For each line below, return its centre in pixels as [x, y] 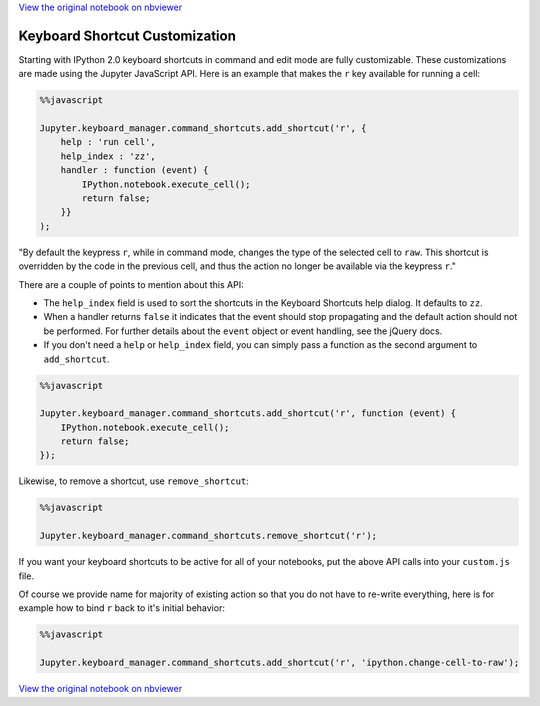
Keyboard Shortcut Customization [127, 35]
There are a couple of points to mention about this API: [131, 284]
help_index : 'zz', [108, 156]
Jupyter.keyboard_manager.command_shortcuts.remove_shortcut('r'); [208, 536]
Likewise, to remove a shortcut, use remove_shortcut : [133, 481]
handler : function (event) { [134, 170]
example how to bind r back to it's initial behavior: [121, 608]
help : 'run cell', [108, 142]
